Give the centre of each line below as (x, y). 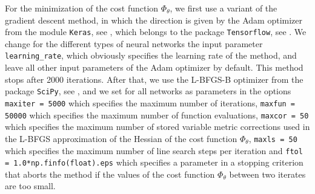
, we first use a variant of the (224, 8)
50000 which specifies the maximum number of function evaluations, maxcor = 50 (157, 115)
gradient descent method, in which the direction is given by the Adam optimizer (154, 20)
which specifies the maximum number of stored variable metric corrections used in (157, 127)
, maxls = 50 (273, 138)
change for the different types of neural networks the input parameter (134, 43)
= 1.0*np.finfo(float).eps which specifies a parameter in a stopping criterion (154, 162)
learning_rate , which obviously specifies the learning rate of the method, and (151, 55)
